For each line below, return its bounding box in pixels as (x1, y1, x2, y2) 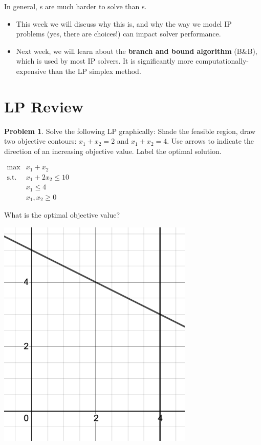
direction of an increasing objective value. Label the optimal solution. (4, 145, 222, 156)
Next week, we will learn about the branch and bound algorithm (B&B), (16, 45, 257, 56)
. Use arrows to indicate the (167, 136, 254, 146)
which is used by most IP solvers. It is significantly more (16, 55, 193, 66)
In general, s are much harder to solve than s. (4, 1, 147, 11)
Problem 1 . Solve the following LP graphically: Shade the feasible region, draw (4, 125, 256, 136)
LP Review (4, 95, 83, 117)
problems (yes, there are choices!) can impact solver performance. (16, 28, 221, 39)
